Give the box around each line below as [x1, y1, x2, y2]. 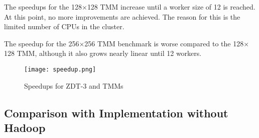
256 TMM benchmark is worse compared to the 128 [84, 38, 244, 48]
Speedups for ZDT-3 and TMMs [24, 80, 123, 91]
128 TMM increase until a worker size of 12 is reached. [87, 2, 255, 12]
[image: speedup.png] [24, 65, 96, 73]
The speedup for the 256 [4, 38, 79, 48]
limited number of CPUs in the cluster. [4, 21, 124, 32]
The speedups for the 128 [4, 2, 82, 12]
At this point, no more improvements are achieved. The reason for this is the [4, 11, 240, 22]
